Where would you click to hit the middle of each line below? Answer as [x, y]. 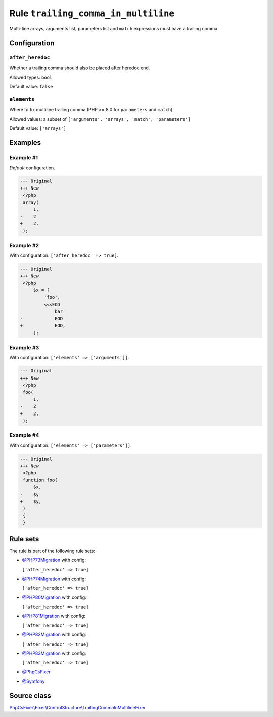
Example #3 [24, 347]
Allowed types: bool [31, 77]
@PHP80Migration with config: [54, 597]
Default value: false [31, 87]
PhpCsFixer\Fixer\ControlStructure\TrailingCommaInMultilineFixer [78, 708]
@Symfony [33, 681]
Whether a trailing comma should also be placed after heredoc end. [80, 68]
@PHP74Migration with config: [54, 579]
